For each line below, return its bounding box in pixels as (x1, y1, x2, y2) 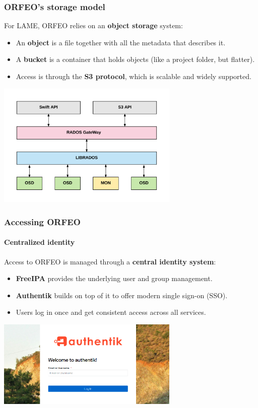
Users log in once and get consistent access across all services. (16, 307, 206, 317)
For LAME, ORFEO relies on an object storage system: (4, 20, 183, 31)
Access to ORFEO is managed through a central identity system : (4, 256, 216, 266)
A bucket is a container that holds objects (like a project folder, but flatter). (16, 54, 255, 64)
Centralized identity (4, 237, 75, 247)
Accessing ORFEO (4, 215, 81, 228)
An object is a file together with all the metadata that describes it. (16, 37, 226, 47)
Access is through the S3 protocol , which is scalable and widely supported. (16, 71, 251, 81)
